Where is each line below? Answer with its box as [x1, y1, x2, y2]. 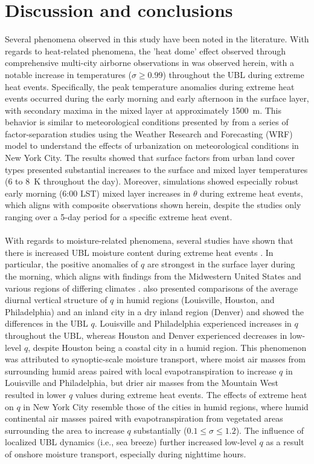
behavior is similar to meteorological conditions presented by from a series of [5, 116, 289, 128]
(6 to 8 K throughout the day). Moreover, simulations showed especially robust [5, 175, 299, 188]
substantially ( [133, 423, 187, 436]
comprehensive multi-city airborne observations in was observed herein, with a [5, 56, 294, 69]
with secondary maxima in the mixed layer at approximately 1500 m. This [5, 103, 281, 116]
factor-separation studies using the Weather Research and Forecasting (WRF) [5, 127, 293, 140]
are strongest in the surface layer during [147, 258, 295, 270]
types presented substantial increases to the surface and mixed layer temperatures [5, 163, 308, 175]
